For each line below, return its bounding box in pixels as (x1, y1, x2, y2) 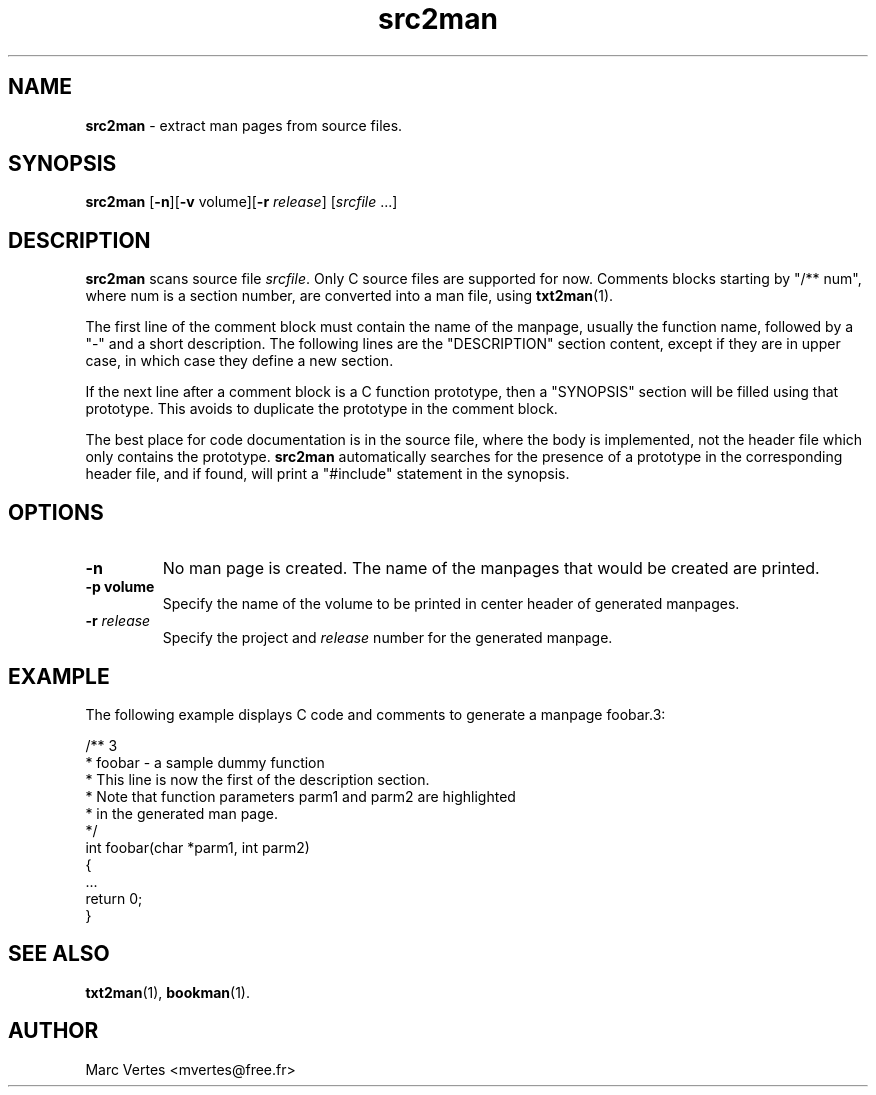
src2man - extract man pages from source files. (85, 116, 403, 134)
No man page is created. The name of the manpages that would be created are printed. (162, 558, 820, 579)
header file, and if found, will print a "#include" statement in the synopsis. (85, 465, 570, 483)
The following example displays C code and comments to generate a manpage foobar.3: (85, 705, 666, 723)
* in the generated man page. (85, 804, 279, 822)
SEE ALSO (8, 941, 110, 967)
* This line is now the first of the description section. (85, 770, 430, 788)
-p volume (85, 578, 155, 596)
